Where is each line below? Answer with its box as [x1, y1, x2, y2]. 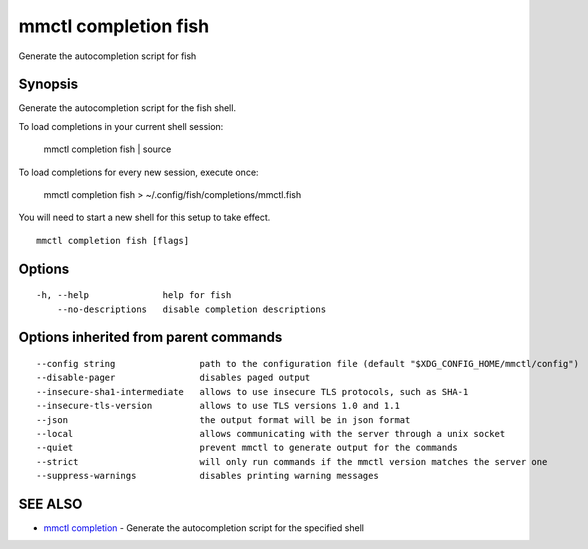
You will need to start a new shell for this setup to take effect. [18, 211, 271, 224]
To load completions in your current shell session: [18, 120, 224, 132]
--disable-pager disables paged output [36, 372, 311, 384]
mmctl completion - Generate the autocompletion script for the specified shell [43, 522, 365, 534]
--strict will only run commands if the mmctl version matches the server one [36, 456, 548, 467]
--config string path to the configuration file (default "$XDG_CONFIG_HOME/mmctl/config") [36, 358, 580, 369]
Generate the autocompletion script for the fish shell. [18, 102, 237, 114]
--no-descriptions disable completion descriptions [56, 303, 327, 315]
